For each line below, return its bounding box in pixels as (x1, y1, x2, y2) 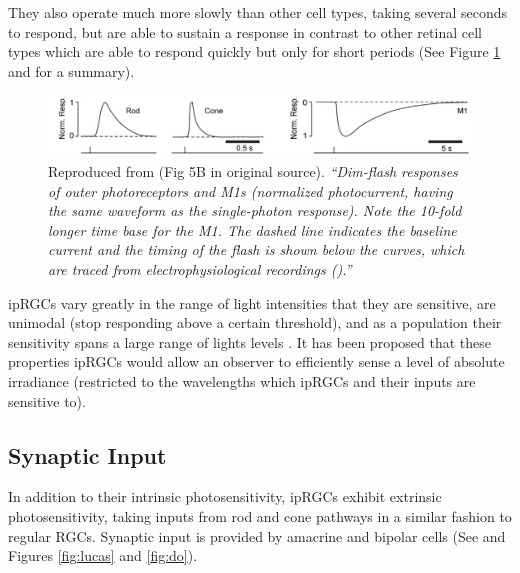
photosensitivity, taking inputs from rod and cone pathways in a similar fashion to (8, 506, 512, 526)
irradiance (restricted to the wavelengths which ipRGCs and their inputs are (8, 371, 476, 392)
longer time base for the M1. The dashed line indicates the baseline (48, 219, 457, 240)
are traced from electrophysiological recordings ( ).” (48, 259, 352, 280)
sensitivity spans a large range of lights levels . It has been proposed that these (8, 331, 491, 352)
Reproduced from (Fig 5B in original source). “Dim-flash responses (48, 161, 458, 182)
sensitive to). (8, 390, 86, 411)
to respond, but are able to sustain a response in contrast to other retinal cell (8, 21, 482, 42)
